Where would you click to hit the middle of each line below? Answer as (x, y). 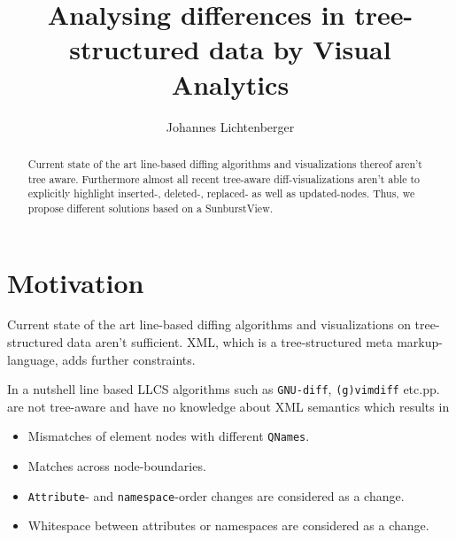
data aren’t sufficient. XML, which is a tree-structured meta (230, 342)
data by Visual (300, 49)
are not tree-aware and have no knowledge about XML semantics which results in (228, 406)
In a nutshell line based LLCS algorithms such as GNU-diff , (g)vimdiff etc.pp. (224, 389)
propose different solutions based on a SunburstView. (151, 208)
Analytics (230, 84)
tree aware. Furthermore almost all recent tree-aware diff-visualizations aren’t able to (224, 178)
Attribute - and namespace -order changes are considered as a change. (216, 495)
